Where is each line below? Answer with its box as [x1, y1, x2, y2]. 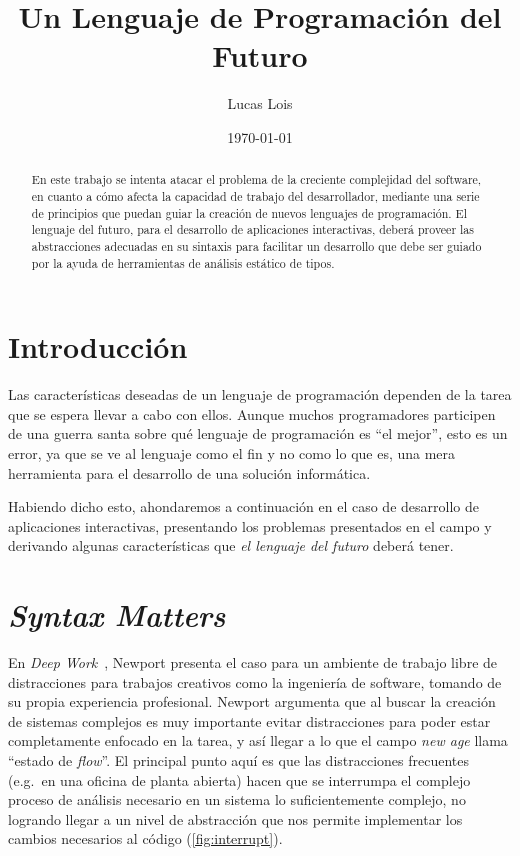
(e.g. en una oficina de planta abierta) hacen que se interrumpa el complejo [8, 769, 471, 790]
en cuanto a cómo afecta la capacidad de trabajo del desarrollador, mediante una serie [31, 187, 480, 204]
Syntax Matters [8, 594, 226, 636]
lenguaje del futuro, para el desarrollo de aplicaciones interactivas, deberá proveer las [31, 221, 474, 238]
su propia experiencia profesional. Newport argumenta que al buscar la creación [8, 691, 496, 712]
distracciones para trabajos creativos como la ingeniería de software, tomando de [8, 671, 502, 692]
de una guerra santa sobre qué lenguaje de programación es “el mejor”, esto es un [8, 423, 508, 444]
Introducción [8, 326, 188, 367]
